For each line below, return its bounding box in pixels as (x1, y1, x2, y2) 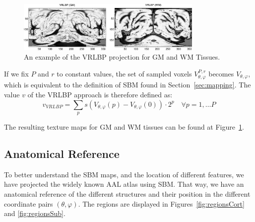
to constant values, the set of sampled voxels (57, 68, 192, 78)
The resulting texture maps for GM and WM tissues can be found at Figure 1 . (4, 121, 244, 132)
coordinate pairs (4, 198, 53, 209)
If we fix (4, 68, 29, 78)
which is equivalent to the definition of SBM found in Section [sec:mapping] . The (4, 79, 251, 90)
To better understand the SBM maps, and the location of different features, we (4, 169, 244, 179)
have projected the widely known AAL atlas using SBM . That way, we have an (4, 179, 244, 189)
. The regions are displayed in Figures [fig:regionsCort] (78, 198, 245, 209)
